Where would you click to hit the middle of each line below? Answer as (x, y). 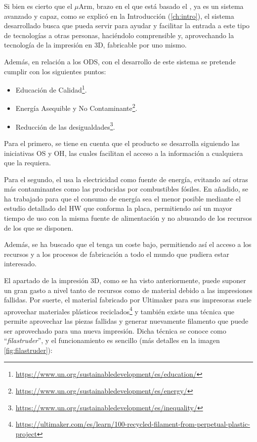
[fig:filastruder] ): (28, 350)
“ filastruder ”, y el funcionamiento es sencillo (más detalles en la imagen (112, 340)
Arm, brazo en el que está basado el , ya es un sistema (161, 6)
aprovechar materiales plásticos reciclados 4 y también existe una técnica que (119, 310)
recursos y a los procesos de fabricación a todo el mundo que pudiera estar (117, 254)
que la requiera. (27, 163)
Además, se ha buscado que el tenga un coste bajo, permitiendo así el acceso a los (128, 244)
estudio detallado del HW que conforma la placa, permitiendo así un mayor (118, 208)
